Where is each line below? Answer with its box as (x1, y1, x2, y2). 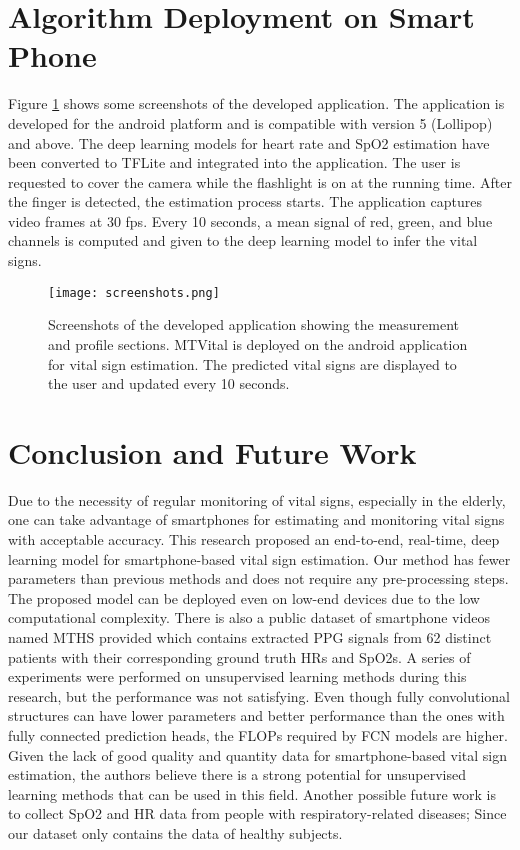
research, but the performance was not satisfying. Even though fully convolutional (8, 685, 510, 706)
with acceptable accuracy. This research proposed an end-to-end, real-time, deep (8, 529, 500, 549)
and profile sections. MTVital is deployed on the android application (48, 333, 468, 354)
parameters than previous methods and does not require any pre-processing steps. (8, 568, 509, 589)
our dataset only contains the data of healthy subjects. (8, 822, 343, 843)
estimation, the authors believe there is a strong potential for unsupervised (8, 764, 467, 785)
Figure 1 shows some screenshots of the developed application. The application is (8, 93, 505, 114)
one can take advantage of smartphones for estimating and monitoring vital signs (8, 509, 505, 530)
